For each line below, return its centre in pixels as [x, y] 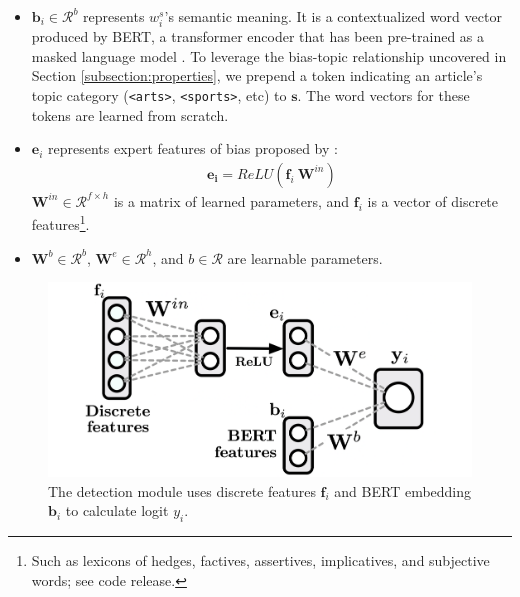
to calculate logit [117, 510]
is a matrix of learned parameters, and [231, 200]
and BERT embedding [403, 490]
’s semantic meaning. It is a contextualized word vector [333, 16]
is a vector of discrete [433, 200]
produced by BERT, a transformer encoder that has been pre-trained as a [258, 36]
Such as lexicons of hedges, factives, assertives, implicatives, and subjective [260, 560]
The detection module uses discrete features [182, 490]
